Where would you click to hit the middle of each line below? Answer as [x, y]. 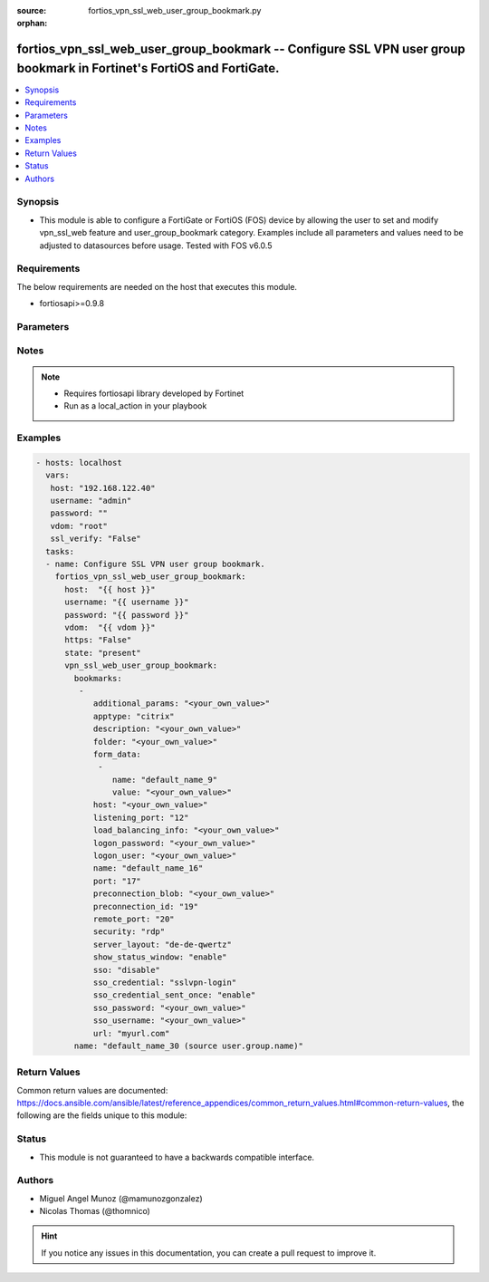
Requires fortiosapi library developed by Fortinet [154, 393]
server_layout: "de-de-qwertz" [163, 944]
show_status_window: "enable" [160, 957]
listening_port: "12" [141, 817]
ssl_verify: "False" [96, 539]
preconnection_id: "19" [146, 906]
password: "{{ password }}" [127, 615]
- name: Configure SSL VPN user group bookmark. [156, 564]
